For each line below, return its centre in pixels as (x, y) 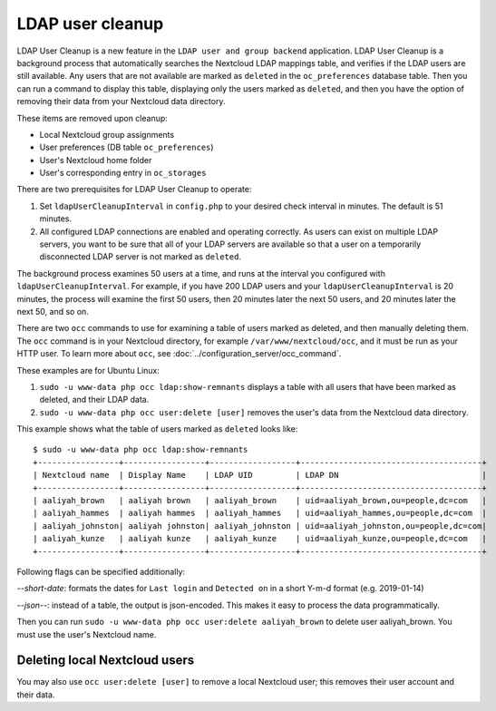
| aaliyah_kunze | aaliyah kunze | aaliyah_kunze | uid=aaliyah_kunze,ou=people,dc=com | (260, 539)
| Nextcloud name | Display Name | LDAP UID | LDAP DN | (260, 475)
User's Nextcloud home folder (96, 160)
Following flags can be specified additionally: (101, 572)
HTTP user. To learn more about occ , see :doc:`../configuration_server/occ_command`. (179, 354)
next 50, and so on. (53, 311)
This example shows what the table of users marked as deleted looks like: (157, 429)
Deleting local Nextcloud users (106, 661)
